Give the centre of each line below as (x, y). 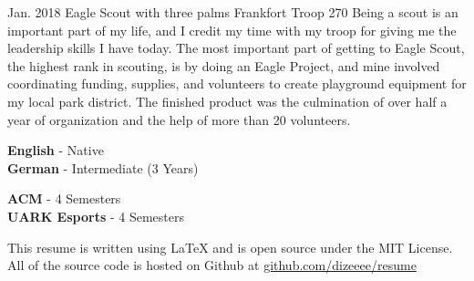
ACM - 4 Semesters (64, 198)
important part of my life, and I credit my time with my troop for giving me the (232, 30)
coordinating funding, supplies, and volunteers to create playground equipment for (237, 83)
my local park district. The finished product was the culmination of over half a (227, 101)
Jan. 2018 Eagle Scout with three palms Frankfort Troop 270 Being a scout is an (233, 12)
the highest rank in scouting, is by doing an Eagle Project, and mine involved (224, 65)
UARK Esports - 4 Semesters (96, 216)
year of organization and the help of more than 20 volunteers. (179, 119)
